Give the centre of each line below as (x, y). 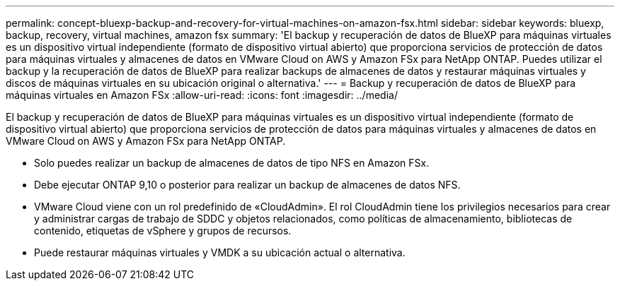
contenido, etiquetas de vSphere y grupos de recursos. (163, 231)
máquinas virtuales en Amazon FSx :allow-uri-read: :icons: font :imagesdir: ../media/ (202, 95)
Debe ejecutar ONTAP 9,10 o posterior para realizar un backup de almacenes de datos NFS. (247, 185)
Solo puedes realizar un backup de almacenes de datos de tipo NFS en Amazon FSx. (232, 163)
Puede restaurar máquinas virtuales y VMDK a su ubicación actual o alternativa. (220, 252)
